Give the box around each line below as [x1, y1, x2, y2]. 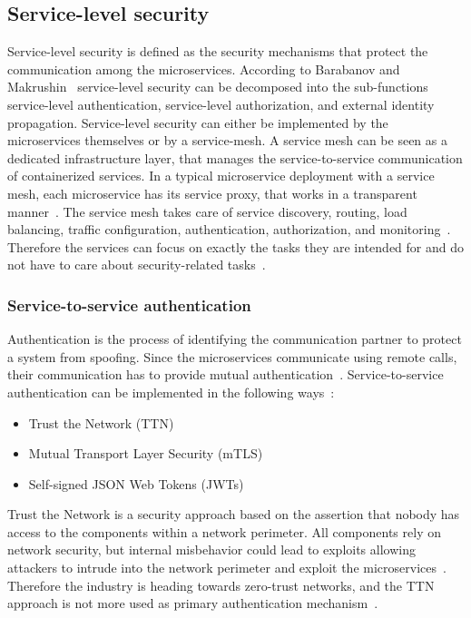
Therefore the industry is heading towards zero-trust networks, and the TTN [7, 575, 435, 594]
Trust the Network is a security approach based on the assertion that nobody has [7, 505, 460, 524]
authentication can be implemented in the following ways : [7, 382, 335, 401]
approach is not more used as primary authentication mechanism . [7, 593, 378, 613]
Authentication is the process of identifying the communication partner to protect [7, 329, 462, 348]
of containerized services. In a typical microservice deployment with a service [7, 166, 435, 185]
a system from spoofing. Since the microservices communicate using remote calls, [7, 347, 457, 366]
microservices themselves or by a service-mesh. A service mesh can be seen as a [7, 131, 447, 150]
